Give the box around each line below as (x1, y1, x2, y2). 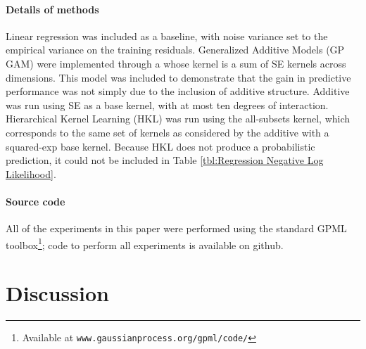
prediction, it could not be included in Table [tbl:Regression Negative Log (6, 153, 324, 167)
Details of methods (6, 1, 99, 16)
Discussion (6, 279, 109, 307)
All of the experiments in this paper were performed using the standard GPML (6, 221, 347, 236)
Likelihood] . (6, 166, 56, 181)
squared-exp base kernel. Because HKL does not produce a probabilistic (6, 139, 315, 153)
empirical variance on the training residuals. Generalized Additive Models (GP (6, 42, 345, 57)
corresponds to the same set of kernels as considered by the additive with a (6, 125, 329, 139)
